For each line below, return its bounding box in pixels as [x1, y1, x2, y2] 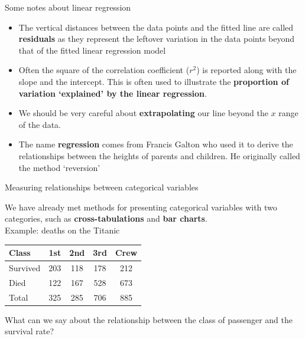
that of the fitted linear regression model [18, 44, 166, 56]
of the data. [18, 118, 61, 130]
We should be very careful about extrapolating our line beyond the [18, 107, 268, 119]
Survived [9, 261, 41, 274]
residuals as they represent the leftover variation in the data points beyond [18, 32, 295, 45]
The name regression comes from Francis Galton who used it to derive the [18, 138, 293, 150]
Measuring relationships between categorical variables [5, 181, 199, 193]
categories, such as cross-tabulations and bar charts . [5, 212, 207, 225]
